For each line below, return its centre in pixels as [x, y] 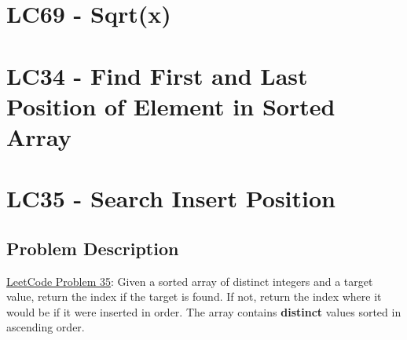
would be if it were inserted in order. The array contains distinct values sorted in [204, 311]
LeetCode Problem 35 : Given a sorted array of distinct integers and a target [190, 281]
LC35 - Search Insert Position [171, 198]
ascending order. [46, 327]
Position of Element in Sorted [171, 106]
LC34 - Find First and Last [157, 75]
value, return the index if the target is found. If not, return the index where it [194, 296]
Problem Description [93, 248]
